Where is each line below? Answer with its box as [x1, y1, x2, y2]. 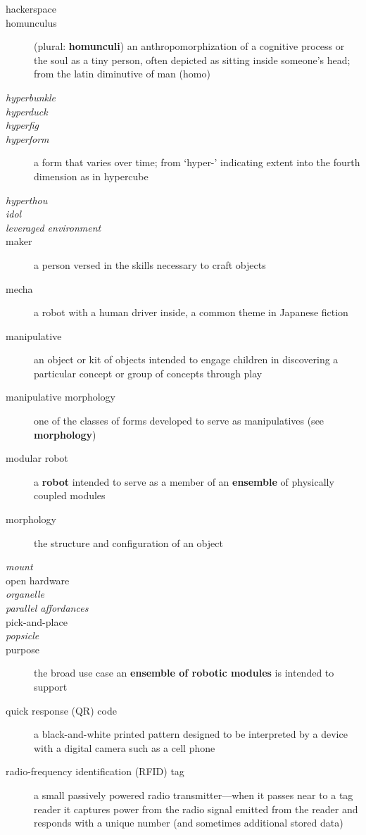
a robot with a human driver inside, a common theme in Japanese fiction [34, 305, 348, 320]
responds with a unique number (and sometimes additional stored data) [34, 815, 343, 830]
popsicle [6, 628, 39, 643]
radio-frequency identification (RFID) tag [6, 764, 184, 779]
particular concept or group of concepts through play [34, 365, 263, 380]
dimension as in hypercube [34, 168, 149, 183]
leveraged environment [6, 220, 101, 234]
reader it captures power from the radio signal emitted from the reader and [34, 801, 358, 816]
